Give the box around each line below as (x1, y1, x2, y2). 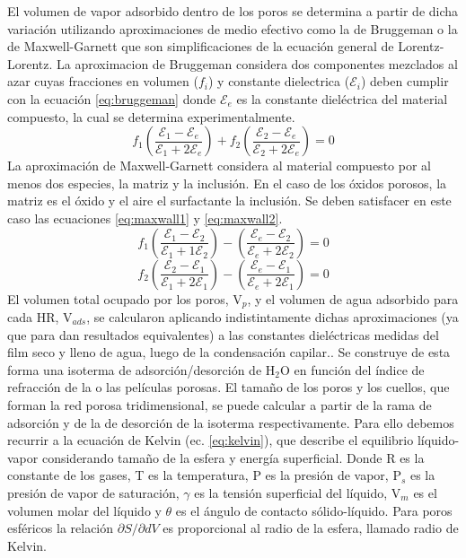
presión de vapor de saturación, (7, 483, 180, 501)
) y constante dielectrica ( (207, 72, 350, 91)
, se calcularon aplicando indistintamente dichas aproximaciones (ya (86, 307, 459, 326)
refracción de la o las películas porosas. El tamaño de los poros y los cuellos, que (7, 378, 450, 397)
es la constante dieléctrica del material (236, 89, 448, 108)
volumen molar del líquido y (7, 501, 162, 519)
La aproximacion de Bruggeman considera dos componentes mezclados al (57, 54, 458, 73)
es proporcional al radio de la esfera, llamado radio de (163, 519, 459, 537)
